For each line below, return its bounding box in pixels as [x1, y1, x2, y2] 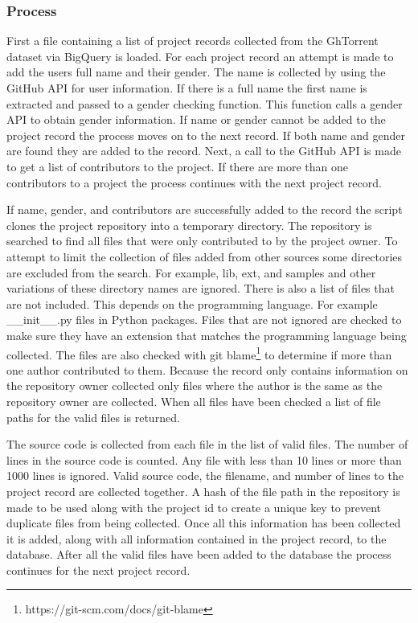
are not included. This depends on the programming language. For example [6, 295, 378, 312]
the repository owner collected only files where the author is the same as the [6, 377, 383, 394]
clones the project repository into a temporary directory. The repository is [6, 216, 372, 233]
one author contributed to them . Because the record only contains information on [6, 361, 408, 378]
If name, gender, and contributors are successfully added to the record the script [6, 201, 403, 218]
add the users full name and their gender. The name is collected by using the [6, 64, 386, 80]
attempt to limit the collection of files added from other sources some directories [6, 248, 403, 264]
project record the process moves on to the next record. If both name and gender [6, 126, 405, 143]
